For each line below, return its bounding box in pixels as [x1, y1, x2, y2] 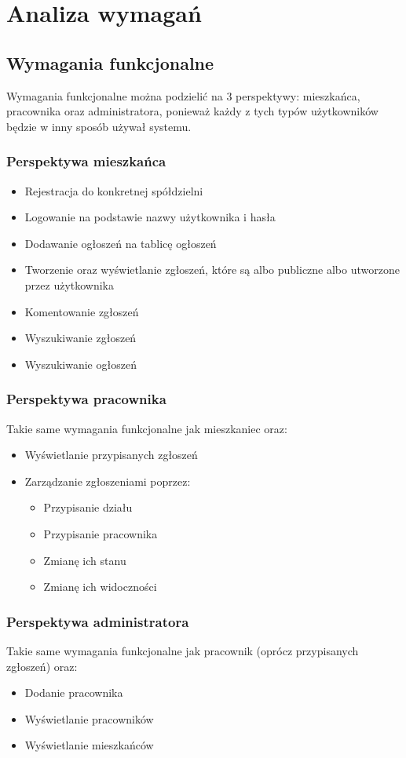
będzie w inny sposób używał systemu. [6, 118, 192, 134]
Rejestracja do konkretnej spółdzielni [24, 182, 203, 199]
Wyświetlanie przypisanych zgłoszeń [24, 446, 198, 463]
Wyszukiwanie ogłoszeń [24, 355, 137, 372]
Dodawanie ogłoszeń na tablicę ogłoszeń [24, 235, 217, 251]
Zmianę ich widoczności [43, 578, 157, 595]
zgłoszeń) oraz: [6, 658, 78, 674]
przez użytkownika [24, 276, 115, 293]
